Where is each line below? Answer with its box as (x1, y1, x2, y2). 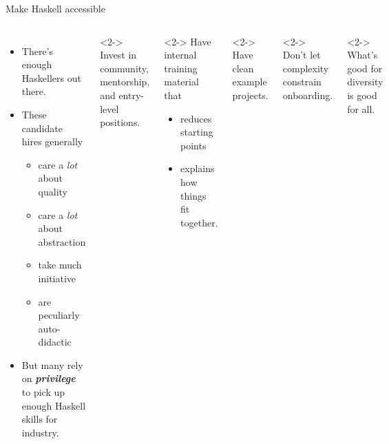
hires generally (21, 134, 83, 149)
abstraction (38, 234, 86, 249)
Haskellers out (21, 70, 81, 85)
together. (180, 215, 218, 229)
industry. (21, 425, 59, 439)
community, (100, 61, 149, 75)
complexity (282, 61, 329, 75)
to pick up (21, 385, 65, 399)
